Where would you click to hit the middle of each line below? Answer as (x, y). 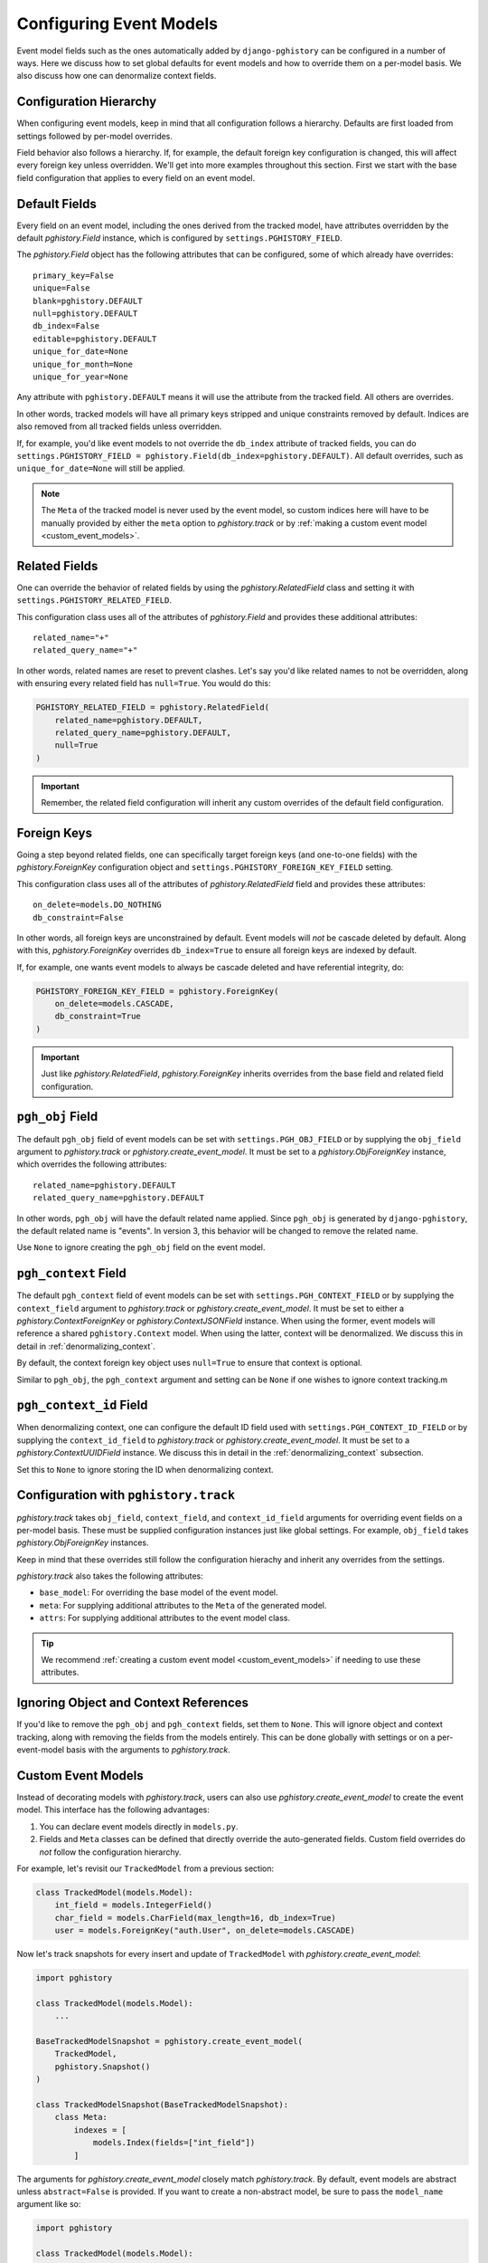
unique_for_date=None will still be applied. (101, 468)
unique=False (61, 288)
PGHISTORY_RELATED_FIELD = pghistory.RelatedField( (153, 707)
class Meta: (81, 2117)
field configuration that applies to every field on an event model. (136, 177)
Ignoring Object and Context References (132, 1703)
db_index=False (66, 326)
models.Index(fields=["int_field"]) (174, 2143)
